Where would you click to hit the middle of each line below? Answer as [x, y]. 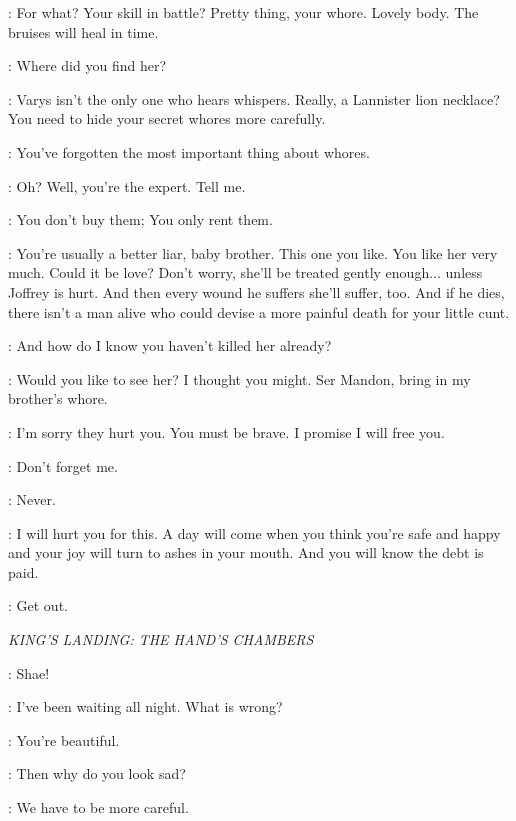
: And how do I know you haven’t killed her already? [170, 345]
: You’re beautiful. [64, 739]
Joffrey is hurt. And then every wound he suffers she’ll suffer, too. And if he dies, [256, 291]
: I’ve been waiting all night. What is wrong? [145, 706]
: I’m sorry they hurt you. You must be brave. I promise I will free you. [226, 431]
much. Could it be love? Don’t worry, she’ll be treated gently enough [219, 272]
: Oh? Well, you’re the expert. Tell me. [127, 185]
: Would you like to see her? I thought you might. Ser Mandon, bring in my [239, 378]
